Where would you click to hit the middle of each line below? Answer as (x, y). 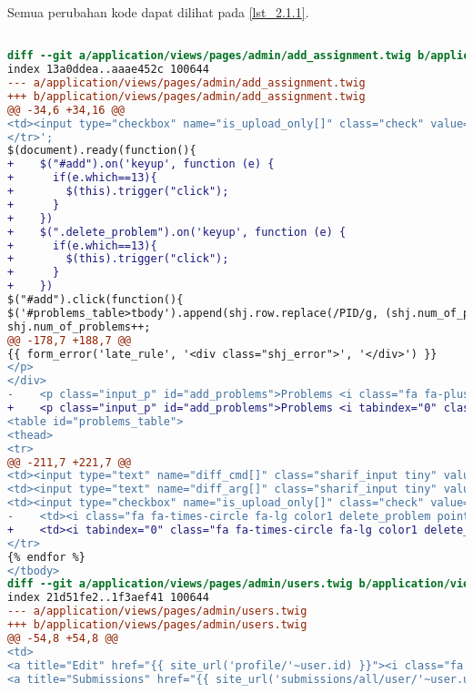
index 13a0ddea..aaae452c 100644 (108, 70)
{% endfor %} (46, 557)
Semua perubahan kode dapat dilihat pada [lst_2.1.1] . (158, 12)
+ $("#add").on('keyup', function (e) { (141, 164)
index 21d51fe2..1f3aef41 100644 (108, 598)
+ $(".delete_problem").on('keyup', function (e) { (177, 232)
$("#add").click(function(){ (96, 300)
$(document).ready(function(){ (102, 151)
